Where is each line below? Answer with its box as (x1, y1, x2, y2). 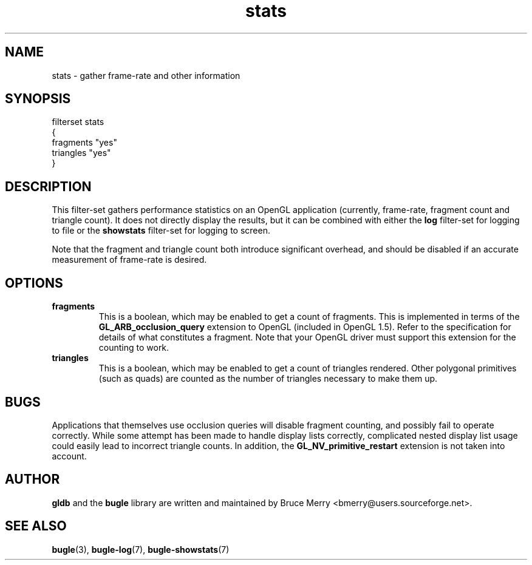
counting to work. (98, 342, 169, 353)
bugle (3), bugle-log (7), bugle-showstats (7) (52, 544, 230, 555)
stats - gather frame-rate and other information (52, 70, 240, 81)
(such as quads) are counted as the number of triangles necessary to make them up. (98, 373, 438, 384)
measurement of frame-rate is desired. (52, 254, 207, 265)
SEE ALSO (5, 518, 67, 534)
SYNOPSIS (5, 91, 71, 107)
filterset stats (52, 117, 104, 127)
